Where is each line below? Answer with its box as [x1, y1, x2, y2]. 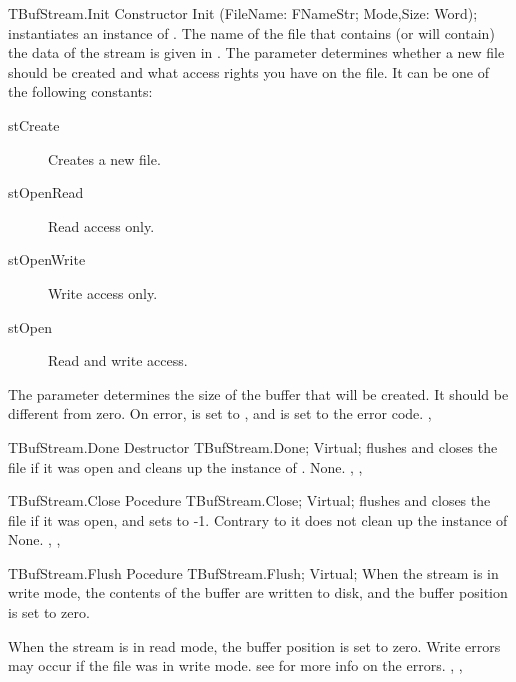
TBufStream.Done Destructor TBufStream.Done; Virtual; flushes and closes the [8, 436, 498, 457]
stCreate [8, 114, 60, 135]
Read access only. [48, 215, 155, 236]
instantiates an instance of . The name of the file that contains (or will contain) [8, 22, 495, 43]
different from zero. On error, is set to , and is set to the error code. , [8, 403, 432, 424]
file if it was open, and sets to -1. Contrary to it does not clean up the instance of [8, 509, 508, 530]
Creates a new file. [48, 148, 161, 169]
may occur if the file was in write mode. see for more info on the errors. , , [8, 655, 463, 676]
